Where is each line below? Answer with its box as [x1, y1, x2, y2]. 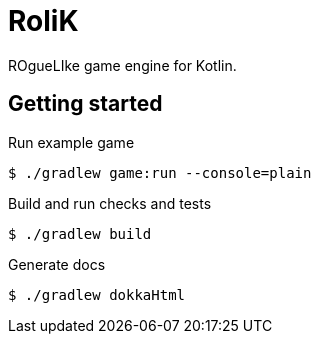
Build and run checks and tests [8, 194, 212, 212]
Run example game [8, 133, 135, 151]
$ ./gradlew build [8, 225, 152, 242]
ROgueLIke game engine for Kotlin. [8, 56, 237, 74]
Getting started [8, 91, 163, 117]
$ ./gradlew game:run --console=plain [8, 164, 312, 181]
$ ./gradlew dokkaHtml [8, 286, 186, 303]
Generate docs [8, 255, 106, 273]
